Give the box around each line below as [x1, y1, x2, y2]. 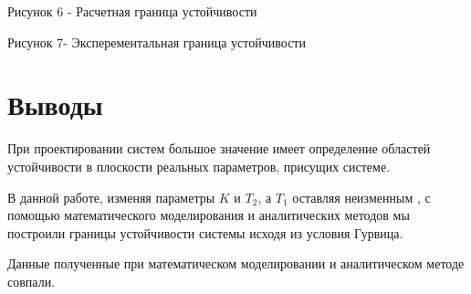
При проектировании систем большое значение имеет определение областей [7, 139, 431, 158]
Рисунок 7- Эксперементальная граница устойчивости [7, 32, 306, 51]
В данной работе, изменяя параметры [7, 187, 215, 206]
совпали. [7, 271, 56, 290]
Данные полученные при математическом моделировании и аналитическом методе [7, 254, 465, 273]
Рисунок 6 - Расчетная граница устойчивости [7, 2, 257, 20]
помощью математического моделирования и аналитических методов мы [7, 205, 410, 225]
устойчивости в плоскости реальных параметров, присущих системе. [7, 156, 391, 175]
